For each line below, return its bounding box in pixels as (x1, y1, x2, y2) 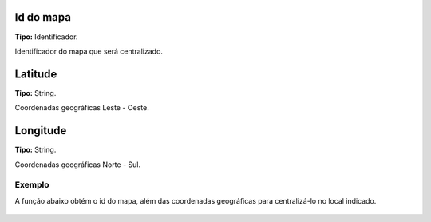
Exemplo (14, 180, 49, 191)
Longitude (14, 124, 67, 137)
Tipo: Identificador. (14, 32, 78, 42)
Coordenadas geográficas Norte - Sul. (14, 160, 141, 169)
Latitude (14, 67, 57, 81)
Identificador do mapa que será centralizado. (14, 46, 164, 56)
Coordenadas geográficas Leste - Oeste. (14, 103, 149, 113)
